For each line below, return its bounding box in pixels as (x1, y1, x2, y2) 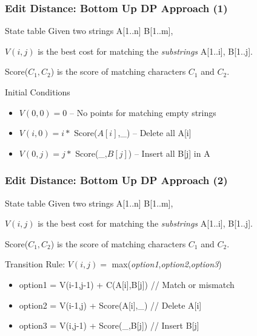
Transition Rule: (5, 258, 65, 270)
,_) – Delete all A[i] (118, 126, 192, 139)
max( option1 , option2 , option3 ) (112, 258, 222, 270)
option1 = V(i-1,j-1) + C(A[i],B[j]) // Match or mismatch (19, 278, 235, 290)
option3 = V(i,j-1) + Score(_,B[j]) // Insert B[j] (19, 319, 199, 332)
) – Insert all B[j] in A (128, 146, 210, 159)
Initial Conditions (5, 86, 70, 98)
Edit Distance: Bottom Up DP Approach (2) (5, 173, 228, 188)
